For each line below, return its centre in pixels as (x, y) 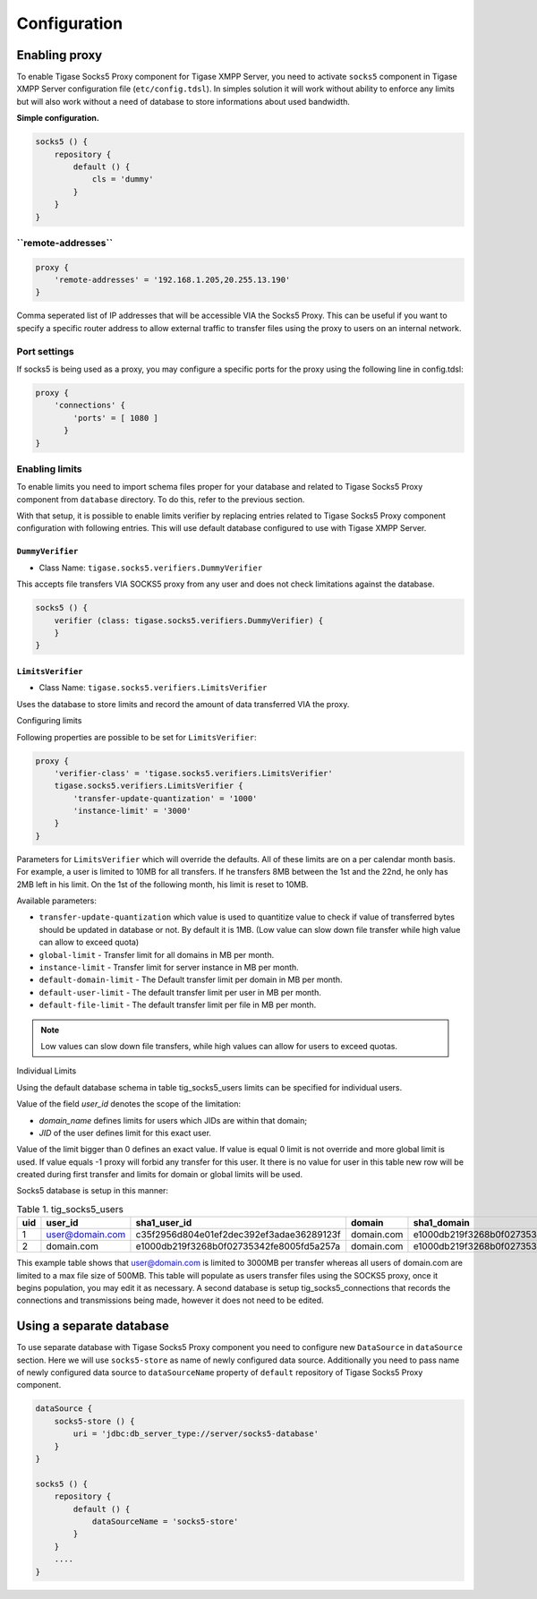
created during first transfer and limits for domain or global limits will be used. (160, 1175)
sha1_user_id (164, 1223)
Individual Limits (47, 1071)
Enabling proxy (60, 55)
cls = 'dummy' (123, 180)
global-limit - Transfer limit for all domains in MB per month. (157, 954)
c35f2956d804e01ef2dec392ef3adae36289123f (238, 1235)
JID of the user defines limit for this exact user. (125, 1133)
